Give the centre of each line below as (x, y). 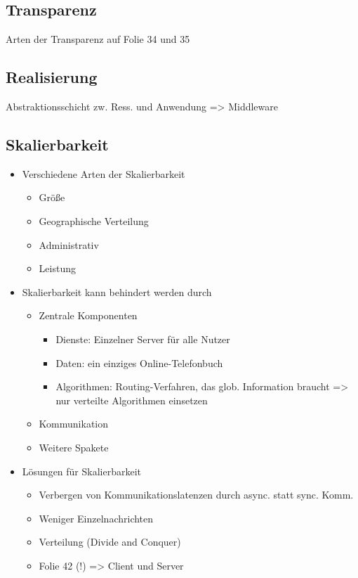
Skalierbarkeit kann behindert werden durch (117, 291)
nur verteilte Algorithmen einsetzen (132, 400)
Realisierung (52, 77)
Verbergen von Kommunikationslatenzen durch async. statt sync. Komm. (196, 495)
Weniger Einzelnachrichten (96, 518)
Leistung (57, 268)
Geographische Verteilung (94, 220)
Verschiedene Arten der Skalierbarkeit (104, 173)
